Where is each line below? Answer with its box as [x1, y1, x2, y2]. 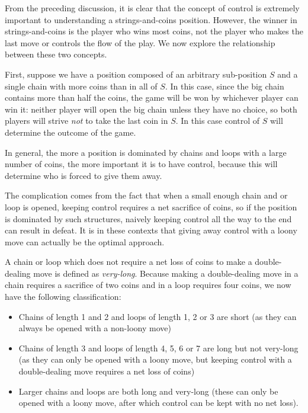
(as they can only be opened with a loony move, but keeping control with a [18, 353, 292, 366]
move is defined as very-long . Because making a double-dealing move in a [33, 267, 299, 279]
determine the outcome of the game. [5, 126, 136, 138]
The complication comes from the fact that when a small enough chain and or [5, 189, 288, 201]
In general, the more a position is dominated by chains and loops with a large [5, 146, 287, 158]
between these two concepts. [5, 48, 107, 60]
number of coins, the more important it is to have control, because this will [5, 158, 278, 170]
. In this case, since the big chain [165, 79, 284, 92]
